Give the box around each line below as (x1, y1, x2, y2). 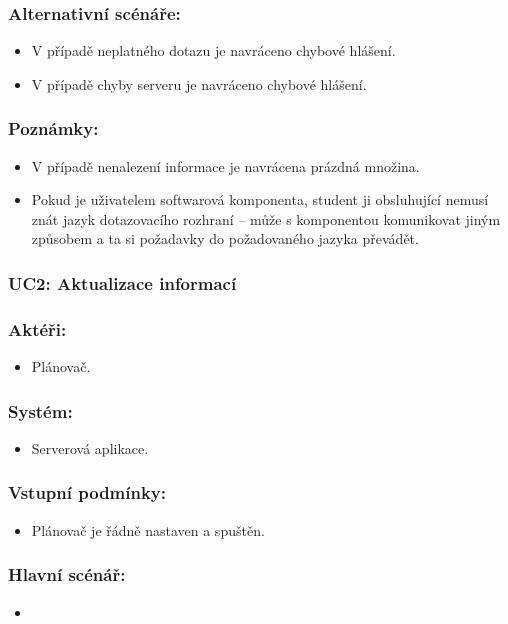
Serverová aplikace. (31, 437, 149, 458)
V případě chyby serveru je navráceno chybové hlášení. (31, 73, 367, 94)
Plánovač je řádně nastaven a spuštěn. (31, 519, 265, 540)
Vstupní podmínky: (8, 480, 167, 505)
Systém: (8, 398, 73, 423)
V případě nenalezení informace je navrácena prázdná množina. (31, 155, 420, 176)
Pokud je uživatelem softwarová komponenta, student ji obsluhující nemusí (31, 189, 489, 210)
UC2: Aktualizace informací (8, 270, 237, 295)
